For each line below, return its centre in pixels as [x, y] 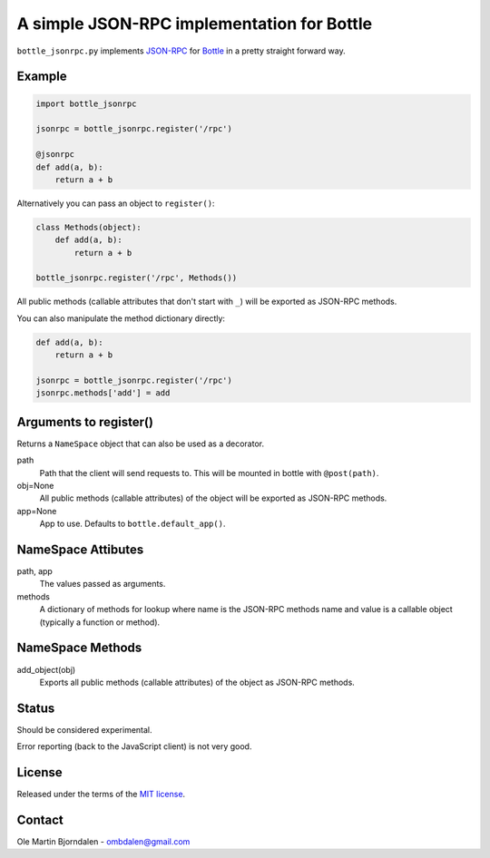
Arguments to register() [85, 422]
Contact [40, 819]
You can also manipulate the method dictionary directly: [121, 318]
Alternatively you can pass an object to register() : [116, 203]
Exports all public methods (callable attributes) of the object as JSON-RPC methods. [197, 682]
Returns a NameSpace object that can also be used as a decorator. [141, 444]
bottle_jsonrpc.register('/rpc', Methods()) [137, 278]
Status [36, 708]
